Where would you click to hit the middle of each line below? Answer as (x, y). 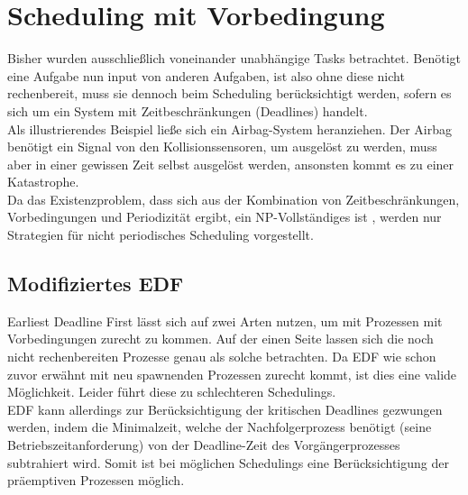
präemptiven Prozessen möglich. (96, 480)
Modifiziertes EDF (96, 284)
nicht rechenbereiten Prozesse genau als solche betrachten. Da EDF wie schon (222, 357)
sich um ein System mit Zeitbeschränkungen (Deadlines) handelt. (188, 110)
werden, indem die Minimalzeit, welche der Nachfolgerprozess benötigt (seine (220, 427)
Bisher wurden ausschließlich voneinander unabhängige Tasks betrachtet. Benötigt (234, 58)
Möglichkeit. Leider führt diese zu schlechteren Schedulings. (172, 392)
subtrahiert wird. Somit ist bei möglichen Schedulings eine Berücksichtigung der (228, 462)
